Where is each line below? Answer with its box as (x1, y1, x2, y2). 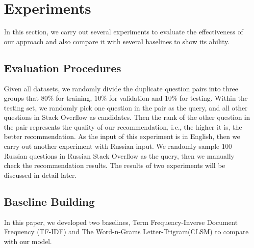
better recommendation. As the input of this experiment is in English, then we (4, 131, 240, 141)
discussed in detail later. (4, 169, 77, 180)
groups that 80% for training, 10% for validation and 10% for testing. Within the (4, 93, 248, 103)
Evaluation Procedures (4, 60, 121, 75)
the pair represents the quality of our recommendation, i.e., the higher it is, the (4, 121, 242, 132)
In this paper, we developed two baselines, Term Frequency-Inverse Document (4, 217, 238, 227)
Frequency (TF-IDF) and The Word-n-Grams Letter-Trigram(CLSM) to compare (4, 226, 249, 237)
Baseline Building (4, 193, 95, 209)
